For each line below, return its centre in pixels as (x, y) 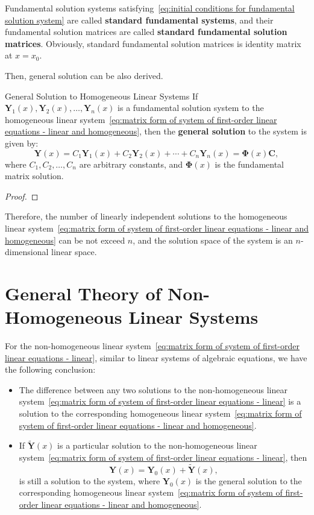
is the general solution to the (249, 480)
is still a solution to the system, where (89, 480)
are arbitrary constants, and (131, 164)
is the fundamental (249, 164)
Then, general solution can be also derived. (84, 75)
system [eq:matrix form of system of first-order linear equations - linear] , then (163, 457)
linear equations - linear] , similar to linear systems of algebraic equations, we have (156, 357)
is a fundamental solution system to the (191, 108)
